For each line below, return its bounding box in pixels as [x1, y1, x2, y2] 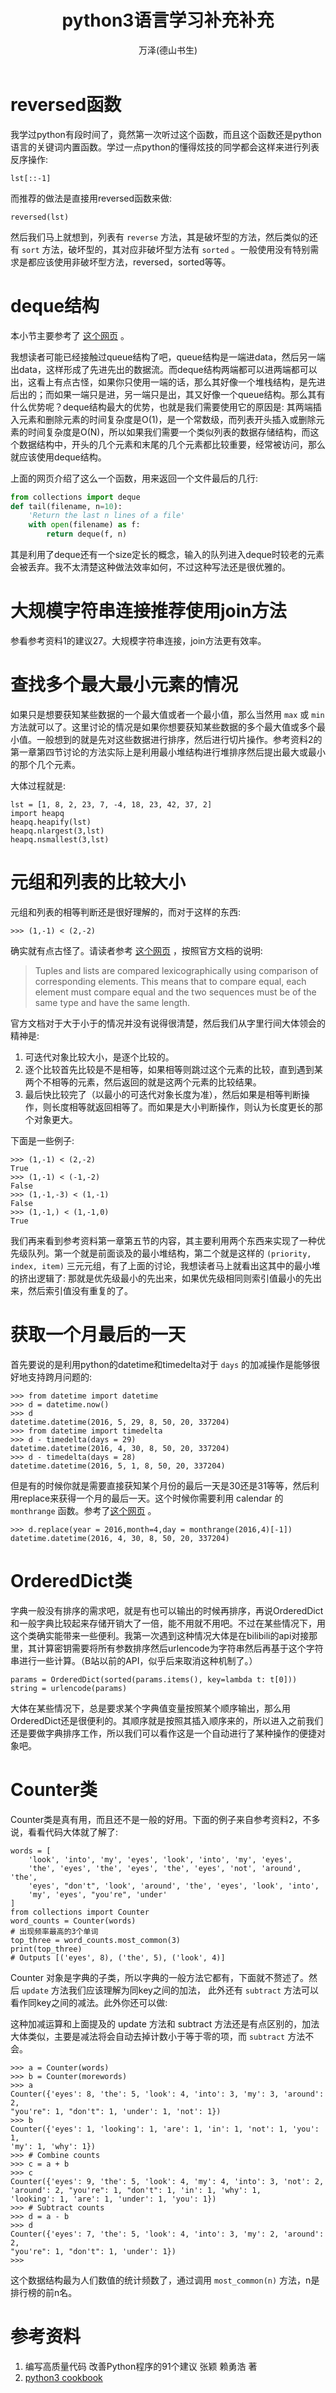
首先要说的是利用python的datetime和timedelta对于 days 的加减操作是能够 [10, 1358, 312, 1370]
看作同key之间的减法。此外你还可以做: [10, 1996, 168, 2008]
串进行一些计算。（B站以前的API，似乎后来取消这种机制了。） [10, 1654, 258, 1666]
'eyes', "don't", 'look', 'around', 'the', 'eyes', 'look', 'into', [28, 1881, 320, 1891]
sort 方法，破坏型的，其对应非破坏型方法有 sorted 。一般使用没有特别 [21, 243, 311, 255]
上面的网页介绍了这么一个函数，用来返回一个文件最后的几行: [10, 472, 259, 484]
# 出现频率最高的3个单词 [10, 1926, 99, 1936]
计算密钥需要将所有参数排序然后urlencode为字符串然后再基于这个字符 [36, 1642, 324, 1654]
